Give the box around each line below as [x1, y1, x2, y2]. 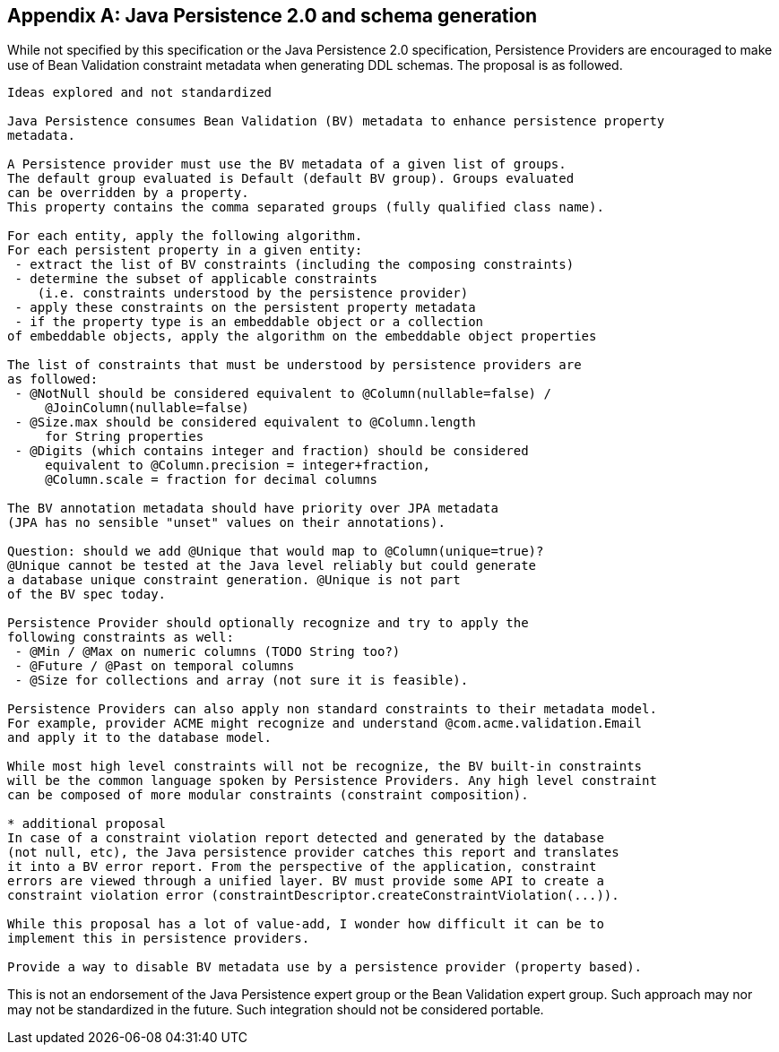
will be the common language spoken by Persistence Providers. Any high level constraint [7, 773, 657, 789]
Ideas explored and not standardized [7, 85, 273, 100]
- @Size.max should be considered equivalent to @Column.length [14, 415, 476, 430]
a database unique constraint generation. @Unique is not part [7, 573, 461, 588]
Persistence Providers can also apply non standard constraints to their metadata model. [7, 702, 657, 717]
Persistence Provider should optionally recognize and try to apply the [7, 616, 529, 631]
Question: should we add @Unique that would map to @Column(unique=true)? [7, 544, 544, 559]
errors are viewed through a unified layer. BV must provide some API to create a [7, 874, 604, 889]
